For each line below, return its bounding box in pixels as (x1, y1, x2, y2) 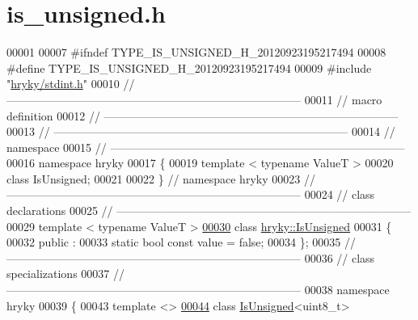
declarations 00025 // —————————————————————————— (6, 202, 412, 219)
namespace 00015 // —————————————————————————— (6, 138, 405, 155)
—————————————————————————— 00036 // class (6, 249, 375, 266)
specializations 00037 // (6, 265, 125, 282)
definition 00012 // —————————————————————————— (6, 107, 399, 124)
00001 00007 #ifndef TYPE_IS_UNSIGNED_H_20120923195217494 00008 (6, 44, 386, 61)
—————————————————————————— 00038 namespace (6, 281, 390, 298)
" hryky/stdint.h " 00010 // (6, 75, 135, 92)
